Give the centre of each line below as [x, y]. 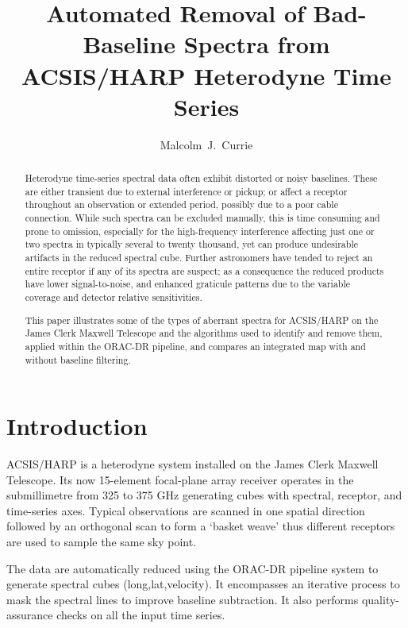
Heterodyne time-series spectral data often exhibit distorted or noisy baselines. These [201, 178]
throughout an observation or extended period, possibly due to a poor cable [181, 204]
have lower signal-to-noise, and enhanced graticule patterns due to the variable [188, 284]
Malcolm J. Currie [206, 144]
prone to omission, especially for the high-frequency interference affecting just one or [200, 231]
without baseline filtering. [78, 359]
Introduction [77, 426]
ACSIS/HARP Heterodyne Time [206, 75]
